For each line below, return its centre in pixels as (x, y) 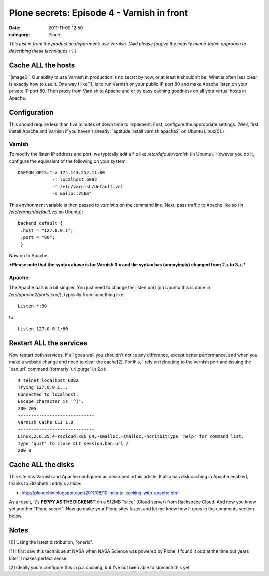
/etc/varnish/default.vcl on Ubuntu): (46, 212)
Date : (15, 28)
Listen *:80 (33, 306)
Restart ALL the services (48, 343)
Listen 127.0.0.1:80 (43, 329)
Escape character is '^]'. (51, 401)
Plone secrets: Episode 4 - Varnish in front (99, 13)
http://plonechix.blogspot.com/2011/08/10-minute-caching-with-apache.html (101, 493)
